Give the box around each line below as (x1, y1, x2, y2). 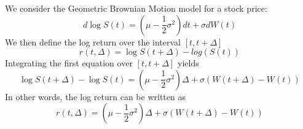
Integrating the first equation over (5, 57, 133, 69)
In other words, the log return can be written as (5, 90, 186, 103)
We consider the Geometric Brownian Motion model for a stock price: (5, 2, 267, 14)
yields (178, 57, 199, 69)
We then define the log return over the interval (5, 35, 181, 48)
